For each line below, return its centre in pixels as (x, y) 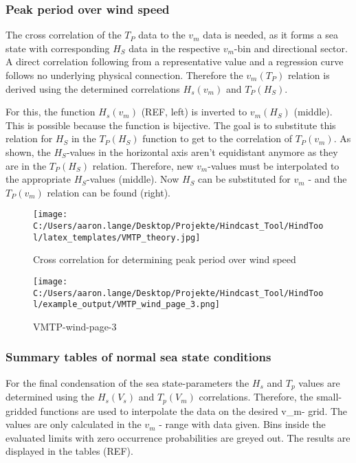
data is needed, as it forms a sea (270, 35)
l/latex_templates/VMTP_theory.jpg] (117, 237)
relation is (309, 75)
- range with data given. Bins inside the (242, 424)
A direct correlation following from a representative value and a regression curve (175, 61)
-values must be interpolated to (274, 165)
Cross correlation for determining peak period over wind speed (165, 259)
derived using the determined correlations (93, 88)
